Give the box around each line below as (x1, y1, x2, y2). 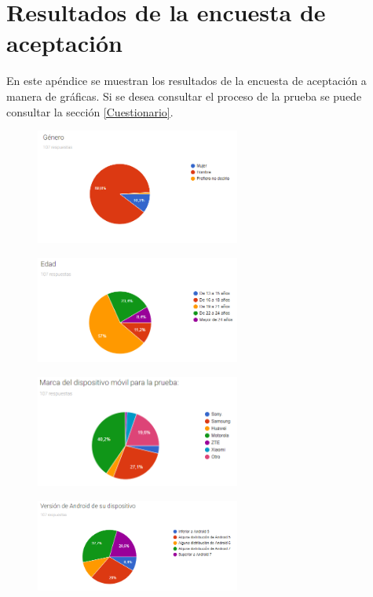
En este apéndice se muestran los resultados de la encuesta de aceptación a (6, 72, 367, 89)
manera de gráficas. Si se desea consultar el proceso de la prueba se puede (6, 87, 362, 104)
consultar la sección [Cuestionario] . (6, 103, 174, 120)
